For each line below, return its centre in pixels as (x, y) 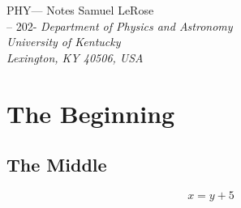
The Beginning (91, 113)
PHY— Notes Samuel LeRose (80, 10)
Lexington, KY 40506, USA (75, 57)
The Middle (57, 165)
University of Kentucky (64, 42)
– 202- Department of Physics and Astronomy (120, 25)
